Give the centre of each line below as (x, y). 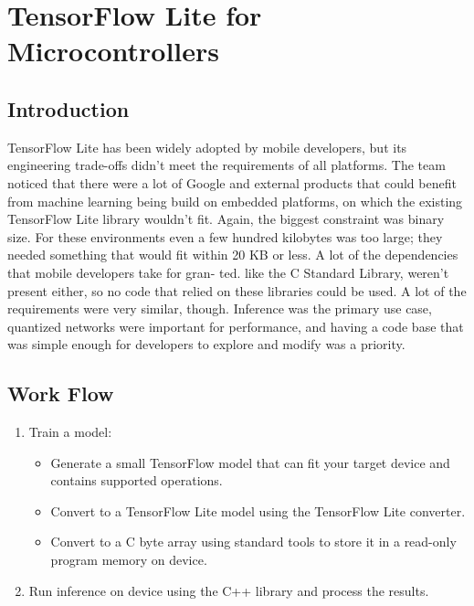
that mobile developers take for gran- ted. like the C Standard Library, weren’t (228, 272)
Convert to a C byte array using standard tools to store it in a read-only (253, 542)
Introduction (68, 108)
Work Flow (61, 393)
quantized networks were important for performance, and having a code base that (236, 326)
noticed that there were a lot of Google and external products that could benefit (232, 182)
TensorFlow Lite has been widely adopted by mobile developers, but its (207, 147)
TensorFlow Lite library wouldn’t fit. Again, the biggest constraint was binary (226, 219)
